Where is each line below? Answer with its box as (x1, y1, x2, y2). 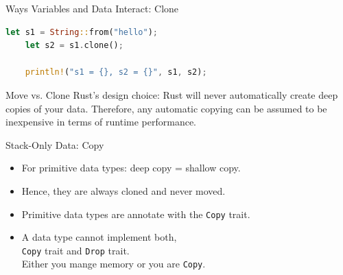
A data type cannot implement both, (21, 230, 177, 244)
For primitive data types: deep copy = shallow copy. (21, 160, 241, 175)
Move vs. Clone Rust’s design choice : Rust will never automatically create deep (5, 87, 338, 101)
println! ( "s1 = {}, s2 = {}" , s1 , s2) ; (25, 67, 207, 77)
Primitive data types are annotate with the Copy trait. (21, 206, 250, 221)
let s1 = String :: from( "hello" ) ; (5, 27, 158, 37)
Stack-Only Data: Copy (5, 137, 104, 152)
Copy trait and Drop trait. (21, 243, 130, 257)
